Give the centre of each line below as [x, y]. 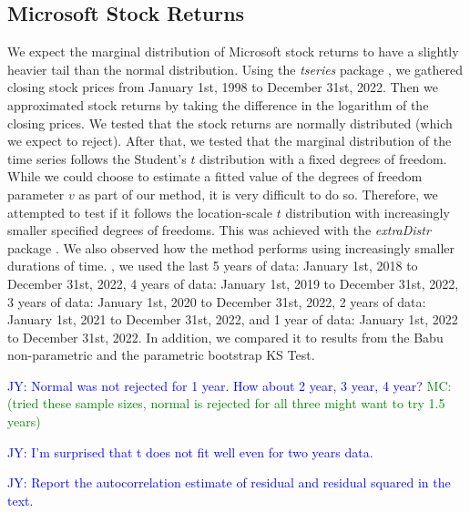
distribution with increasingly [368, 212]
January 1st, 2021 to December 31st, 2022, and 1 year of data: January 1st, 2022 [233, 319]
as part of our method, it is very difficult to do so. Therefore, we [258, 194]
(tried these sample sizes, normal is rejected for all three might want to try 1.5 [226, 403]
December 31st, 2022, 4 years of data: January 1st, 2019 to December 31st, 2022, [233, 283]
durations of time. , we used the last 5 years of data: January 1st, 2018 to [213, 266]
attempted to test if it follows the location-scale [140, 212]
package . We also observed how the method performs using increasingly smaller [231, 247]
